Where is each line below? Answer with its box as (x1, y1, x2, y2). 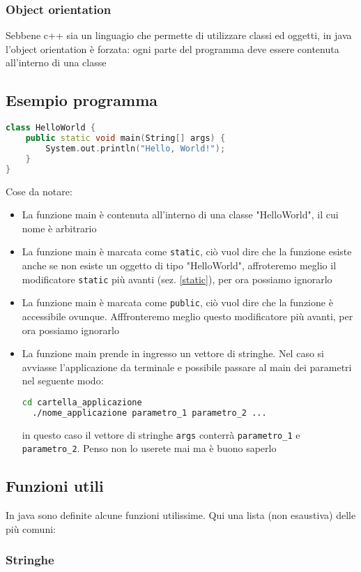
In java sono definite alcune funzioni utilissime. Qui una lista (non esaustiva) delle (6, 508, 356, 522)
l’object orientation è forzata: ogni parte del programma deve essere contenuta (6, 41, 339, 56)
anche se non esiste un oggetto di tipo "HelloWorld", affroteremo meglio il (22, 258, 337, 273)
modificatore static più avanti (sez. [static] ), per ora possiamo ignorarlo (22, 271, 332, 286)
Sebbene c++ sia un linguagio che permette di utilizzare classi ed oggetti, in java (6, 28, 352, 43)
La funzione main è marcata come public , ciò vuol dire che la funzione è (22, 295, 333, 310)
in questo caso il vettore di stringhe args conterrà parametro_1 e (22, 427, 300, 442)
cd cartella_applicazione (22, 397, 142, 407)
